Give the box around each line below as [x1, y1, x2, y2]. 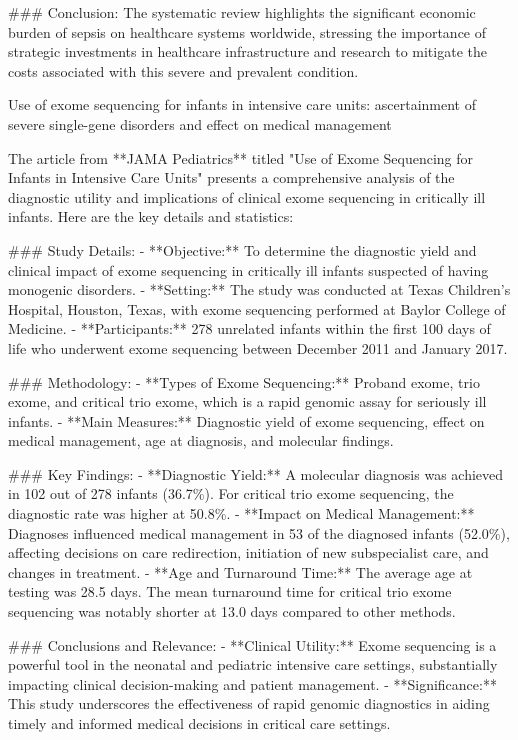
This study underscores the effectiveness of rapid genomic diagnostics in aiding [8, 693, 490, 714]
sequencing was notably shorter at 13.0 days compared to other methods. [8, 601, 456, 622]
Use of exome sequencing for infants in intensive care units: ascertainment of [8, 94, 476, 115]
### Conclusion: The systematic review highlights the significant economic [8, 2, 476, 22]
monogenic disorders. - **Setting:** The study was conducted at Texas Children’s [8, 279, 511, 300]
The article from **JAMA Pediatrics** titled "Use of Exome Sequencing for [8, 147, 474, 168]
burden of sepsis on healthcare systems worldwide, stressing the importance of [8, 21, 487, 42]
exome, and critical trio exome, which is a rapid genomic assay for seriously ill [8, 391, 487, 412]
